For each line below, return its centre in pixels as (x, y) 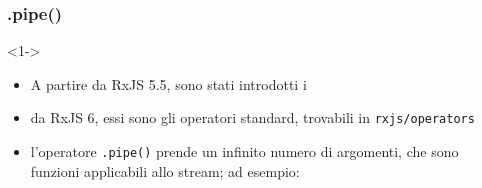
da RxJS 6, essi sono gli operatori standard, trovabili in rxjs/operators (252, 117)
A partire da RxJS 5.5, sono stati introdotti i (168, 83)
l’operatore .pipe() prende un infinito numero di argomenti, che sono (244, 151)
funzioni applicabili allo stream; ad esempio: (165, 170)
